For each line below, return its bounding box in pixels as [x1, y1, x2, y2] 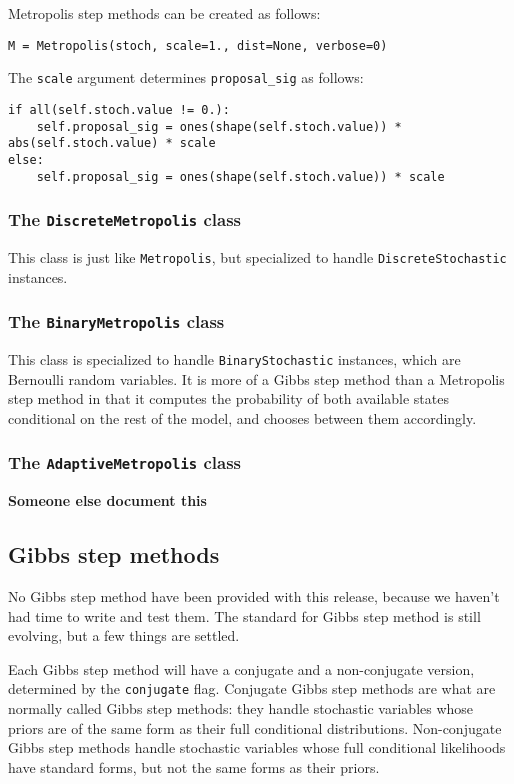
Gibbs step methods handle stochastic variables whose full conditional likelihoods [8, 737, 506, 758]
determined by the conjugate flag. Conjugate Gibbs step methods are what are [8, 678, 496, 699]
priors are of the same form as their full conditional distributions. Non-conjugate [8, 717, 502, 738]
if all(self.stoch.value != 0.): [8, 102, 230, 117]
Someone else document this [8, 490, 207, 511]
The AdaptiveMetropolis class [8, 450, 241, 475]
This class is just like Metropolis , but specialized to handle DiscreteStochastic [8, 246, 507, 267]
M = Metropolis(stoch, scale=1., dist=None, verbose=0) [8, 38, 388, 53]
